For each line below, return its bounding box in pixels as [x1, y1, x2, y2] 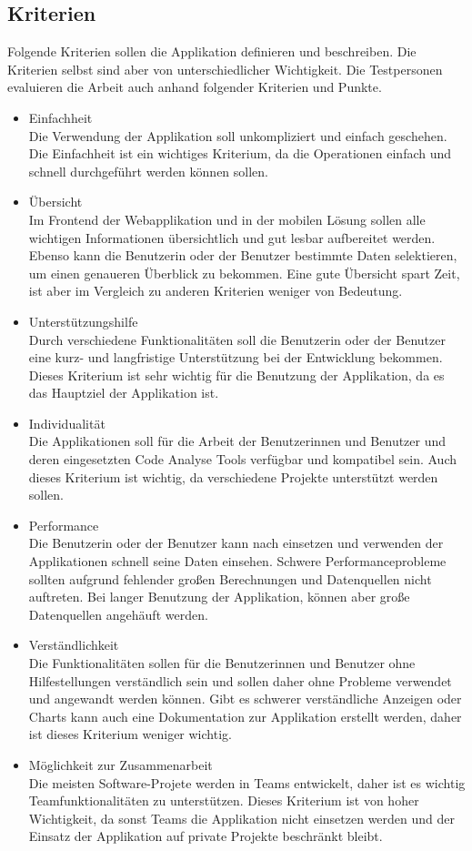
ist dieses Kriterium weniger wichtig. [28, 724, 232, 744]
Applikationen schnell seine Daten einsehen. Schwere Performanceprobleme [28, 552, 447, 571]
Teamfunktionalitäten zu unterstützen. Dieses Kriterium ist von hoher [28, 791, 419, 810]
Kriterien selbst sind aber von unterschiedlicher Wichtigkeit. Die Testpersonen [7, 59, 443, 78]
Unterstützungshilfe [28, 311, 138, 330]
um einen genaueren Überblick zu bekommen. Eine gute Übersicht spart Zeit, [28, 263, 460, 282]
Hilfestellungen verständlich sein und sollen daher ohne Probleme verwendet [28, 671, 452, 690]
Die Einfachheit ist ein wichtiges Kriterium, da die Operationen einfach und [28, 144, 452, 163]
